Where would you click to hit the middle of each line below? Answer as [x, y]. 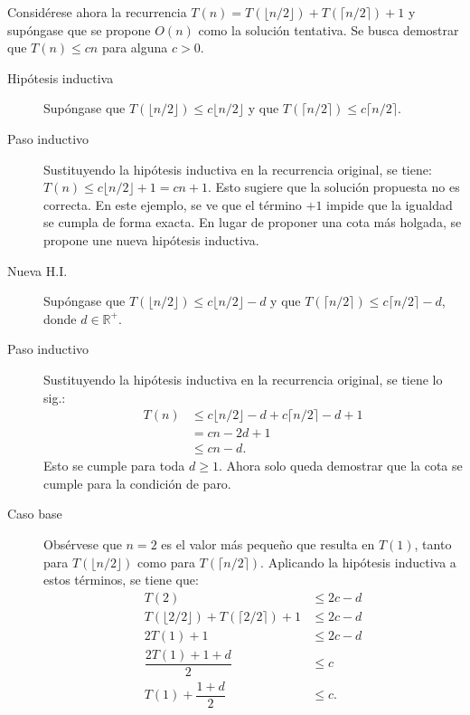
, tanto [433, 543]
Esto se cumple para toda [114, 466]
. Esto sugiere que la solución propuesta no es [334, 187]
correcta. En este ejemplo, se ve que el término [173, 204]
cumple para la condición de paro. [137, 483]
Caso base [35, 514]
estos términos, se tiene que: [121, 580]
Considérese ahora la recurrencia [97, 12]
